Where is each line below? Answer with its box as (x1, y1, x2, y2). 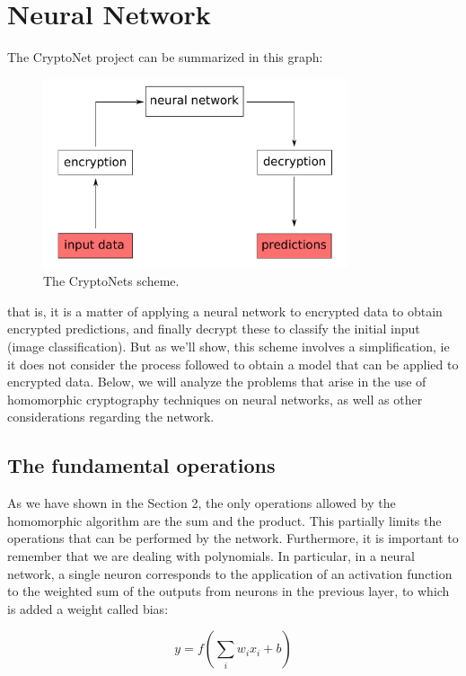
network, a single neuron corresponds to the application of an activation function (7, 564, 453, 583)
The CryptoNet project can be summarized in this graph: (7, 48, 323, 67)
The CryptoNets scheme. (43, 271, 180, 290)
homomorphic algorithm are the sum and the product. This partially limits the (7, 511, 442, 529)
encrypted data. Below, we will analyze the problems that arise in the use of (7, 372, 426, 391)
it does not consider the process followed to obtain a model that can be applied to (7, 354, 459, 373)
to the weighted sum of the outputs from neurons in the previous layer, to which (7, 582, 450, 600)
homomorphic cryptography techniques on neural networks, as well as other (7, 389, 423, 408)
